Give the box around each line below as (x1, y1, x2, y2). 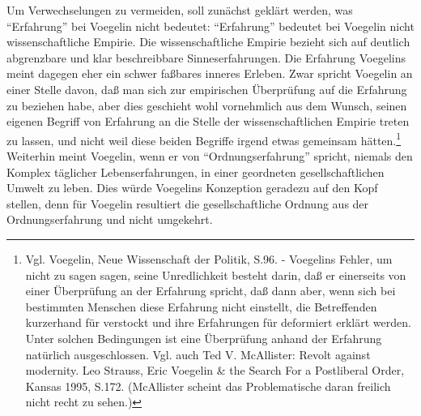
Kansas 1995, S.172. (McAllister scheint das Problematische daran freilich (25, 377, 391, 394)
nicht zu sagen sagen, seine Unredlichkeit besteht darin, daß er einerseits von (25, 266, 406, 283)
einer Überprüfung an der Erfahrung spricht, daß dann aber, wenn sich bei (25, 282, 396, 299)
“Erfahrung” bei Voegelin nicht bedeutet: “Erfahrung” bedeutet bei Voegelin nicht (6, 17, 415, 34)
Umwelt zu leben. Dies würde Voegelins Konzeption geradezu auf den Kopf (6, 179, 378, 196)
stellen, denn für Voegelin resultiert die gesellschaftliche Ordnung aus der (6, 195, 369, 212)
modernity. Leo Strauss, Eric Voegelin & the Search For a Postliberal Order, (25, 362, 405, 379)
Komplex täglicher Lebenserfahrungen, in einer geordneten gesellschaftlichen (6, 163, 385, 180)
